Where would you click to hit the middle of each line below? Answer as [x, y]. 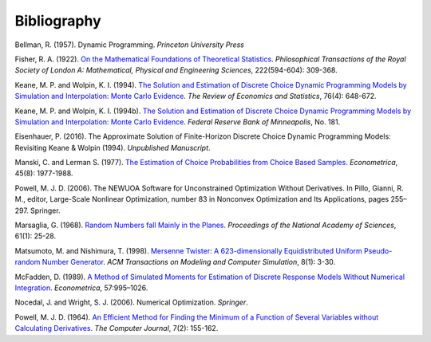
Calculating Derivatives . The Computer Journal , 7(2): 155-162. [117, 328]
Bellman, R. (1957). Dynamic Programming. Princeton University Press [130, 45]
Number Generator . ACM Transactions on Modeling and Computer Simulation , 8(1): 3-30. [189, 262]
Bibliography [58, 21]
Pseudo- [378, 250]
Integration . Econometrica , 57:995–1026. [81, 288]
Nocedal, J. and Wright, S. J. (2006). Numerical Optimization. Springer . [132, 302]
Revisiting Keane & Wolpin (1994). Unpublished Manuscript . [113, 147]
